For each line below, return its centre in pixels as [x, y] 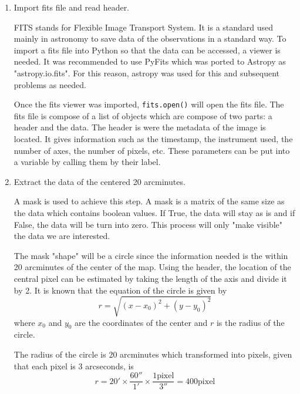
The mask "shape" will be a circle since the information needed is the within [151, 255]
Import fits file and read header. [72, 7]
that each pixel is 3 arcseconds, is [74, 366]
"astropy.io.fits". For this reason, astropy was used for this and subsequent [147, 73]
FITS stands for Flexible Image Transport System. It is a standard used [144, 27]
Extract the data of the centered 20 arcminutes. [100, 181]
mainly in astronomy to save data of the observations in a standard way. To [150, 38]
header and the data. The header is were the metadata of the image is [140, 127]
